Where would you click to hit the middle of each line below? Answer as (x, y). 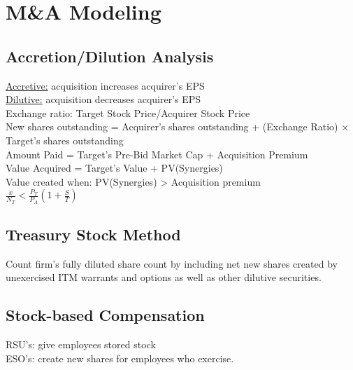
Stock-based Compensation (105, 315)
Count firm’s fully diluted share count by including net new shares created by (172, 263)
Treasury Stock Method (93, 234)
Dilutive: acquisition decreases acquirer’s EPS (103, 99)
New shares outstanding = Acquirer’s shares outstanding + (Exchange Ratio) (172, 126)
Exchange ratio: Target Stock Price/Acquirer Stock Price (128, 112)
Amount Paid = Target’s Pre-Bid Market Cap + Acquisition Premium (157, 154)
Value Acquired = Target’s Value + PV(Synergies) (114, 168)
